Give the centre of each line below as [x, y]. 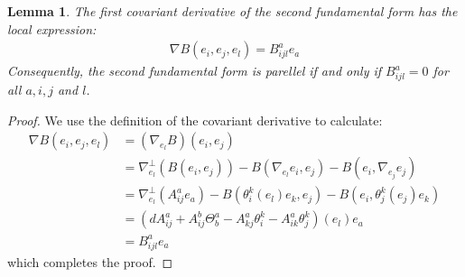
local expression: [52, 28]
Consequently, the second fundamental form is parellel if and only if [195, 71]
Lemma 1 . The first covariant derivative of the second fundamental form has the [232, 11]
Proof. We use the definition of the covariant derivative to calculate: [195, 120]
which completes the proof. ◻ [90, 261]
